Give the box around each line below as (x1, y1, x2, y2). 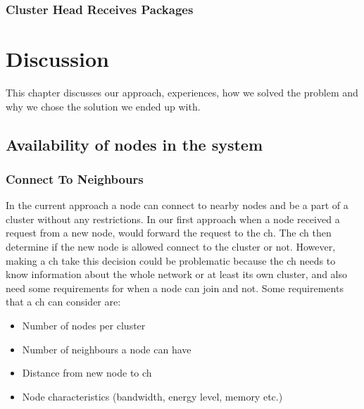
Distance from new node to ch (22, 365, 152, 380)
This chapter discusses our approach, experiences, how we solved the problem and (6, 84, 358, 99)
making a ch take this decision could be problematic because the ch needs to (6, 253, 336, 268)
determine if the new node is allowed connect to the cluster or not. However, (6, 239, 336, 253)
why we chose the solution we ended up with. (6, 99, 201, 113)
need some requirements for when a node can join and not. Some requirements (6, 280, 344, 295)
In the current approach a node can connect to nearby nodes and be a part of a (6, 198, 349, 213)
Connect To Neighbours (6, 170, 144, 187)
